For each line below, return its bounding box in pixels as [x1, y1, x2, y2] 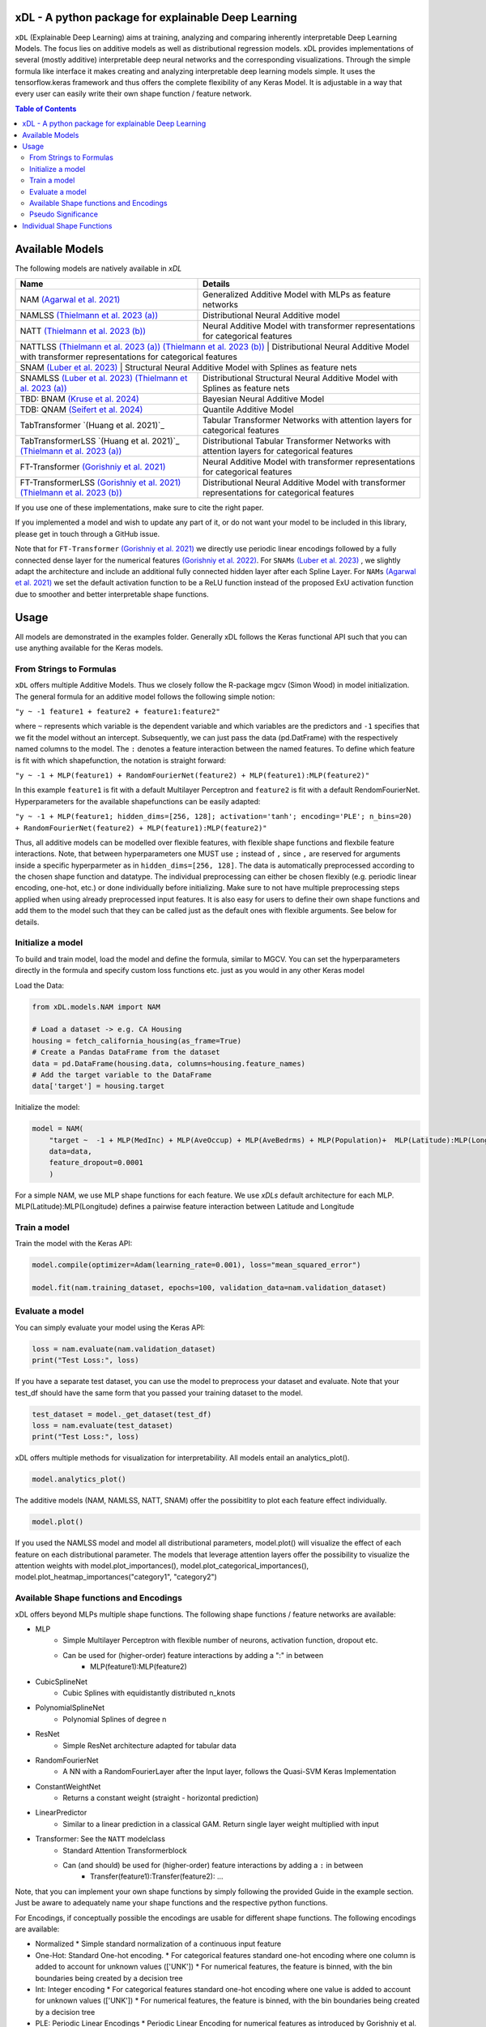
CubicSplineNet [35, 1677, 88, 1686]
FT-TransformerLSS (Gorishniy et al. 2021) [19, 477, 181, 488]
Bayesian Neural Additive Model [202, 393, 325, 405]
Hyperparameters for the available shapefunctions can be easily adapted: [15, 796, 261, 806]
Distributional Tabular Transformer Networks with [202, 435, 391, 447]
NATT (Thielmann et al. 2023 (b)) [19, 325, 146, 336]
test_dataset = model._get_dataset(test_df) [32, 1409, 212, 1419]
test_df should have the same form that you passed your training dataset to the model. [15, 1387, 304, 1398]
